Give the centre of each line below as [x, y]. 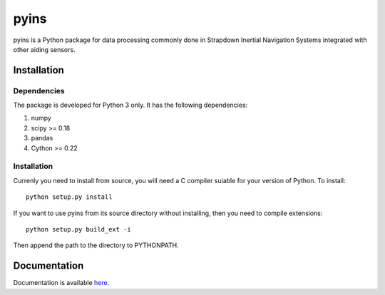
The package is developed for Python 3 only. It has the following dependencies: [130, 105]
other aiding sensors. [44, 49]
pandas [42, 138]
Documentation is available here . [61, 283]
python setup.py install [69, 197]
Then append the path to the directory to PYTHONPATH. [96, 245]
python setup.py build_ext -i [79, 229]
